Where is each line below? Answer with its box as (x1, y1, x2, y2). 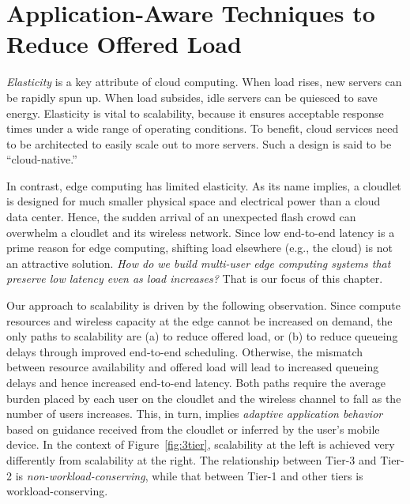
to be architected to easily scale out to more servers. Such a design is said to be (6, 135, 392, 152)
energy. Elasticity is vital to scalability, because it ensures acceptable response (6, 104, 384, 121)
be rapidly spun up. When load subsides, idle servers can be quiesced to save (6, 88, 378, 105)
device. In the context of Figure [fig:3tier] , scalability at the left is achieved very (6, 436, 395, 453)
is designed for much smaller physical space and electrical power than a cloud (6, 193, 381, 209)
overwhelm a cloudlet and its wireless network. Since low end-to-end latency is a (6, 224, 395, 240)
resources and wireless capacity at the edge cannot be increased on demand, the (6, 312, 393, 329)
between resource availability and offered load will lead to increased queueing (6, 359, 379, 375)
